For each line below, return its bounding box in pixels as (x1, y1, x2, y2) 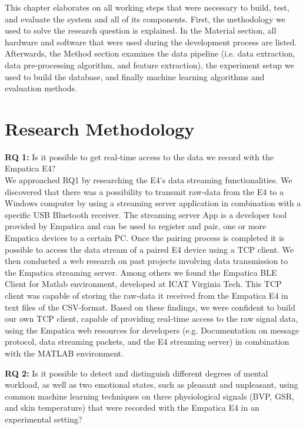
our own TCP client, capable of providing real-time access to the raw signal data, (5, 312, 298, 325)
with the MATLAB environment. (5, 346, 124, 359)
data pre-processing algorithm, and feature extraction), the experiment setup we (5, 58, 294, 71)
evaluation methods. (5, 82, 77, 94)
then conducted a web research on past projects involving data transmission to (5, 255, 288, 267)
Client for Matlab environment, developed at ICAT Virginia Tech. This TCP (5, 278, 282, 290)
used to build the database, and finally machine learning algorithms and (5, 70, 265, 82)
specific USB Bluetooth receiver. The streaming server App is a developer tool (5, 208, 287, 220)
